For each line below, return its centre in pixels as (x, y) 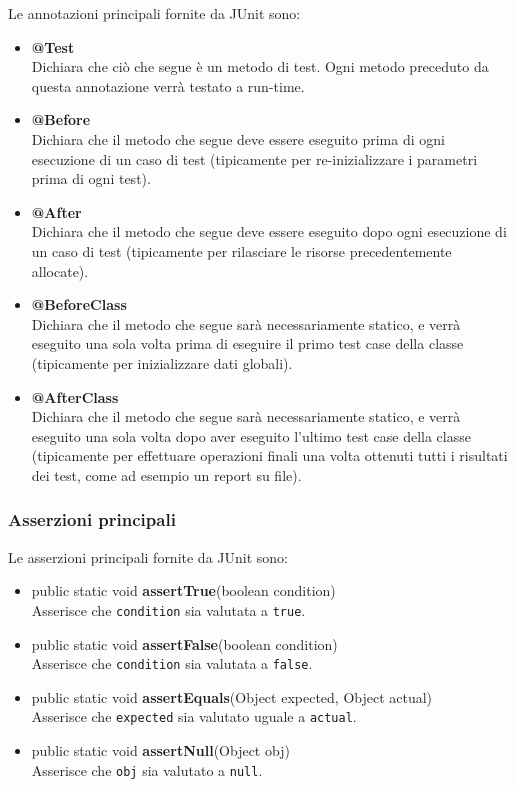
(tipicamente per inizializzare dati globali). (162, 362)
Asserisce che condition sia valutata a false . (172, 663)
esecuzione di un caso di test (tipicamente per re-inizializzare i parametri (254, 158)
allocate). (60, 270)
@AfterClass (75, 396)
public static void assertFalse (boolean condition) (184, 643)
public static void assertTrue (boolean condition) (183, 590)
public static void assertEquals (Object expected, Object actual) (232, 696)
